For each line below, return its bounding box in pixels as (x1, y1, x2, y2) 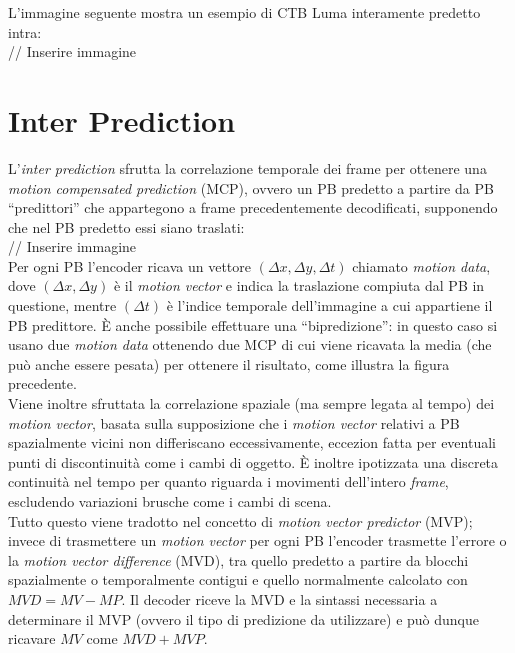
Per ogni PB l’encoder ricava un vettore (8, 255, 252, 276)
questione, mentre (8, 295, 117, 316)
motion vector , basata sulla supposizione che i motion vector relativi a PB (8, 412, 460, 433)
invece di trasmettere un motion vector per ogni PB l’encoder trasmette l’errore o (8, 530, 507, 551)
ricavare (8, 628, 56, 649)
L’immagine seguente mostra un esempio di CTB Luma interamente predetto (8, 2, 481, 22)
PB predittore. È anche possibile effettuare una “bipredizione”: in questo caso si (8, 314, 498, 335)
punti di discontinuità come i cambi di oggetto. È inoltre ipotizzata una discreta (8, 451, 499, 472)
